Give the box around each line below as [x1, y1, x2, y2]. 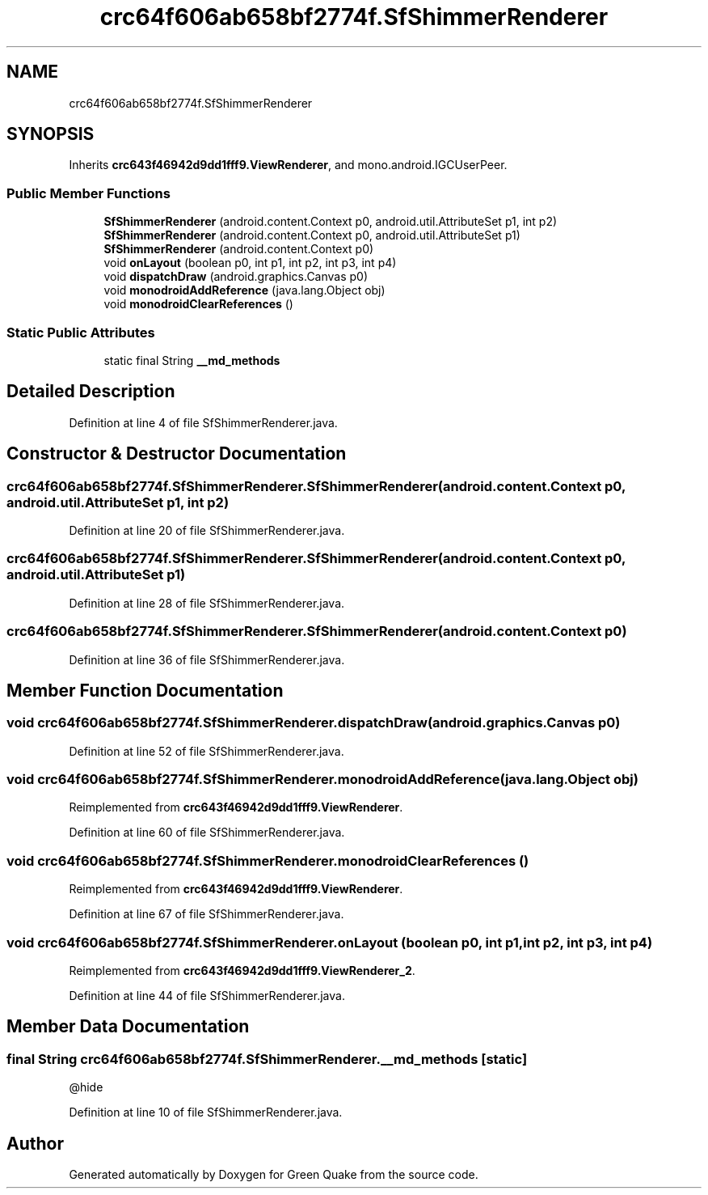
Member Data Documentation [6, 1016, 250, 1037]
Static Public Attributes [6, 324, 155, 341]
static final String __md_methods [103, 353, 280, 367]
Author [6, 1133, 64, 1154]
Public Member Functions [6, 184, 171, 201]
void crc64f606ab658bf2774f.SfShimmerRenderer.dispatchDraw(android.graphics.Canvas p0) [6, 714, 621, 731]
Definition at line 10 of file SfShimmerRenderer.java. [69, 1105, 343, 1120]
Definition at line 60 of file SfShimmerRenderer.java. [69, 825, 345, 840]
